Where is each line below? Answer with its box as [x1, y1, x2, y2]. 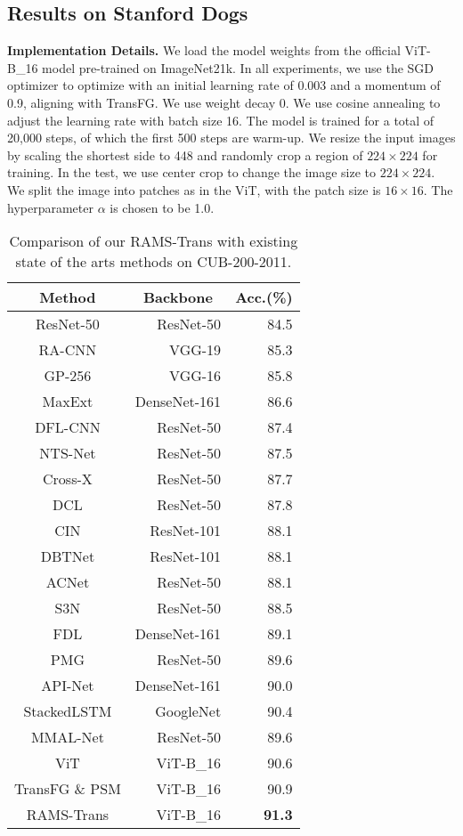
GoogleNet [155, 701, 222, 722]
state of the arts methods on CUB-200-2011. [15, 251, 292, 272]
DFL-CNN [35, 417, 101, 438]
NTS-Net [39, 442, 96, 464]
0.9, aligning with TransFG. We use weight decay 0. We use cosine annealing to [7, 93, 441, 111]
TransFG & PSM [14, 778, 121, 799]
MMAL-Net [30, 726, 104, 748]
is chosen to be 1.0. [110, 198, 215, 216]
